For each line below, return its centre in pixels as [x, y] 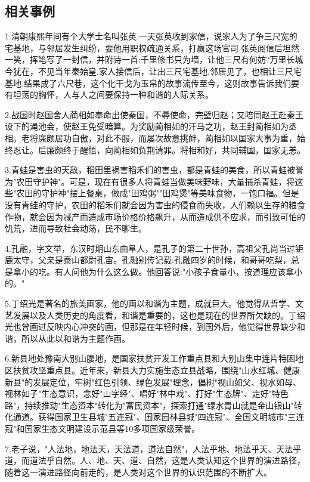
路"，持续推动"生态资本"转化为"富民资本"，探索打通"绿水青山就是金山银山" [149, 405]
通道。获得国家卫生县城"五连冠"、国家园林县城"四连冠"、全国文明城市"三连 [159, 417]
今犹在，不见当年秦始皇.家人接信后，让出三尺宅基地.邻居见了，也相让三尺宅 [153, 71]
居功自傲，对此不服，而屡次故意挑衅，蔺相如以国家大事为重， [176, 138]
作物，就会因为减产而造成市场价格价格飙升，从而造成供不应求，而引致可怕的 [155, 216]
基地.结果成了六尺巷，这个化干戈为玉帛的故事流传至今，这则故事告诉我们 [148, 83]
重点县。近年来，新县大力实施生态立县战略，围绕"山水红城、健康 [173, 370]
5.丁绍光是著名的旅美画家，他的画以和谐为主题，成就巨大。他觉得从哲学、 [150, 303]
